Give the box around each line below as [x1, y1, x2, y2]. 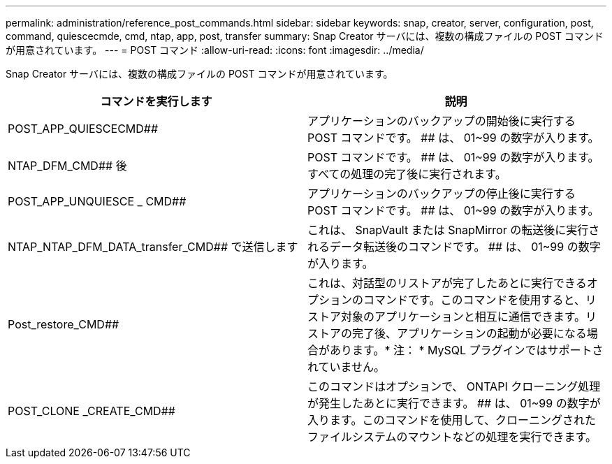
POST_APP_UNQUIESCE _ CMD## [8, 194, 187, 208]
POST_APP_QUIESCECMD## [8, 122, 159, 136]
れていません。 [307, 360, 386, 374]
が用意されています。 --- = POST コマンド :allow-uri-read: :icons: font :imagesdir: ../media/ [6, 44, 424, 56]
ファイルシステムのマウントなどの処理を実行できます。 [307, 430, 597, 444]
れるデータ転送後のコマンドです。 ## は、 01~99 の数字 [307, 240, 601, 254]
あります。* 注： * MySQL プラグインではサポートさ [330, 343, 604, 357]
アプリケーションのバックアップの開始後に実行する [307, 114, 576, 128]
